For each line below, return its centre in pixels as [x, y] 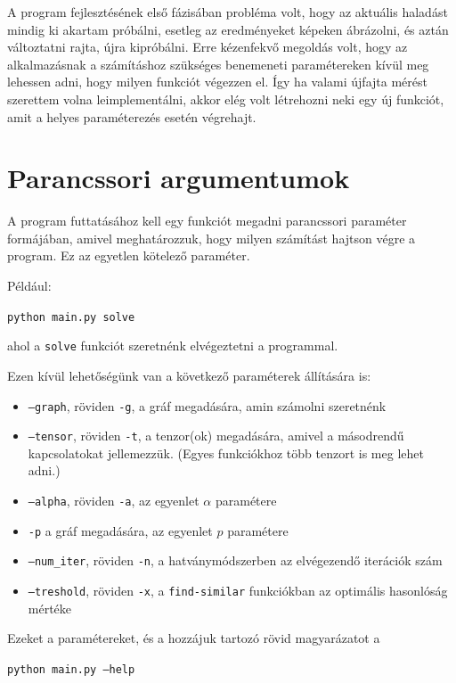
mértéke [50, 608]
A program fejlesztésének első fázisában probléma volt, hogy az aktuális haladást [228, 12]
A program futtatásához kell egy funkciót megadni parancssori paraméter [207, 221]
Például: [29, 286]
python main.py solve [71, 317]
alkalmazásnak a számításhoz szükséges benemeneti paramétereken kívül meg [218, 64]
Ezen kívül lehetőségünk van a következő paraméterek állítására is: [189, 375]
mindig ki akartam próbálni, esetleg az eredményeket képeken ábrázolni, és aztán [228, 29]
